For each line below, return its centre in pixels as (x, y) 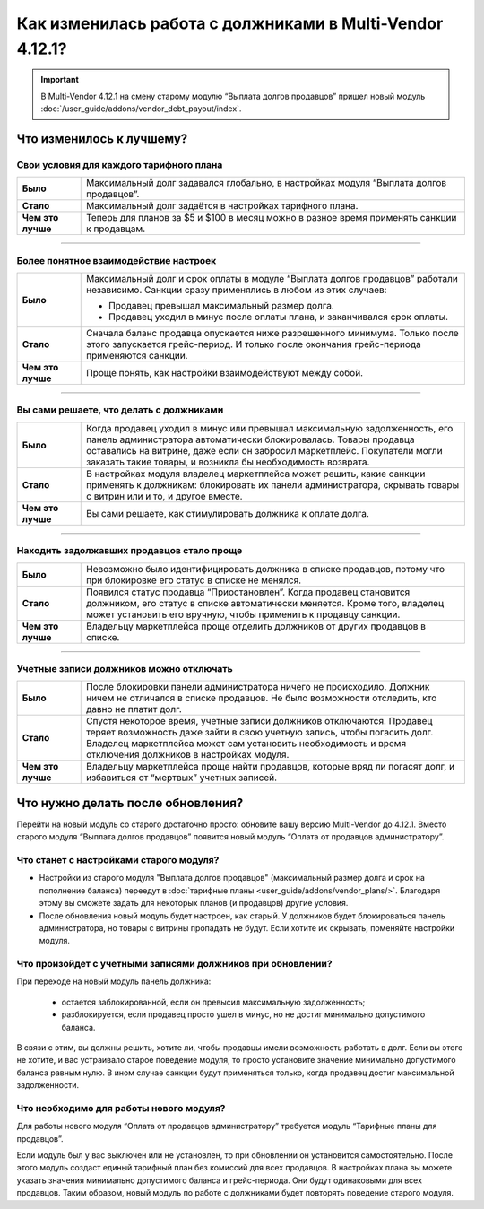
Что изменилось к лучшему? (102, 139)
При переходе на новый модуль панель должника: (114, 981)
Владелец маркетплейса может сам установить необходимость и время (246, 744)
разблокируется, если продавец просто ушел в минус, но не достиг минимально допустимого (243, 1014)
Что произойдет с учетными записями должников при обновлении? (174, 964)
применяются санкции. (137, 356)
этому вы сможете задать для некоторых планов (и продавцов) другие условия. (194, 903)
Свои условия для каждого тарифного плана (120, 164)
